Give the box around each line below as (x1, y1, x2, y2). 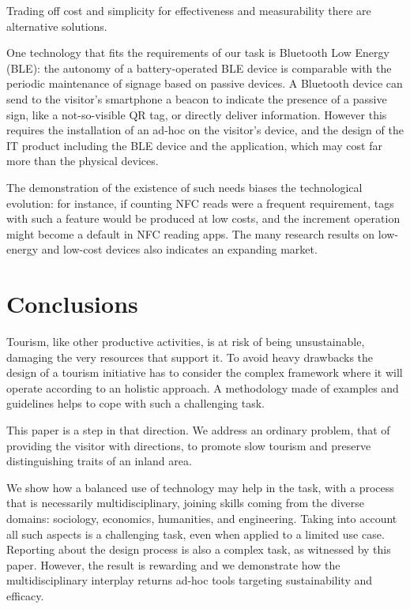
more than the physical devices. (6, 152, 159, 169)
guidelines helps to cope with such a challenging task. (6, 395, 265, 412)
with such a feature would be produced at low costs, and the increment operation (6, 210, 401, 227)
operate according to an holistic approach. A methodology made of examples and (6, 379, 399, 396)
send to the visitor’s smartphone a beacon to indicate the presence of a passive (6, 90, 387, 107)
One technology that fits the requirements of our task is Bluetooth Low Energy (6, 44, 389, 61)
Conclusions (6, 288, 138, 320)
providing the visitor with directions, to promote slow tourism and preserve (6, 437, 371, 453)
